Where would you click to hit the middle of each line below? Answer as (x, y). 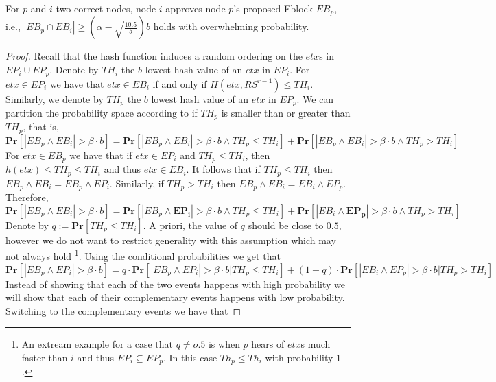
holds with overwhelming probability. (231, 26)
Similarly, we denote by (55, 98)
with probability (299, 358)
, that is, (41, 127)
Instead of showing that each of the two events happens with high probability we (176, 284)
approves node (196, 8)
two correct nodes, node (106, 8)
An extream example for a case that (97, 344)
